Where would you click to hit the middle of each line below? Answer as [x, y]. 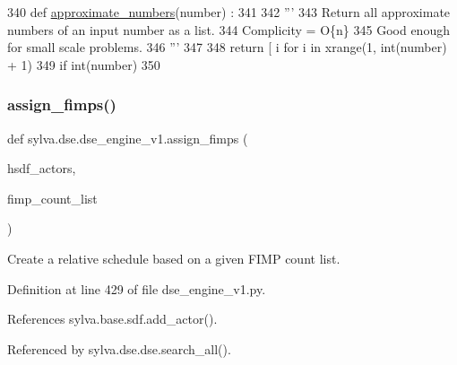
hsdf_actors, [42, 168]
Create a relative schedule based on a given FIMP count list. [174, 258]
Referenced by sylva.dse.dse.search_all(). [119, 348]
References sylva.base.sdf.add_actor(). [112, 319]
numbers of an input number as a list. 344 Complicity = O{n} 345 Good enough [228, 29]
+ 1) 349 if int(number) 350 [84, 64]
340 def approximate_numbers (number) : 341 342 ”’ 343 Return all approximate [229, 12]
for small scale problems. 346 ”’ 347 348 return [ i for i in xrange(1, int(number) [227, 47]
